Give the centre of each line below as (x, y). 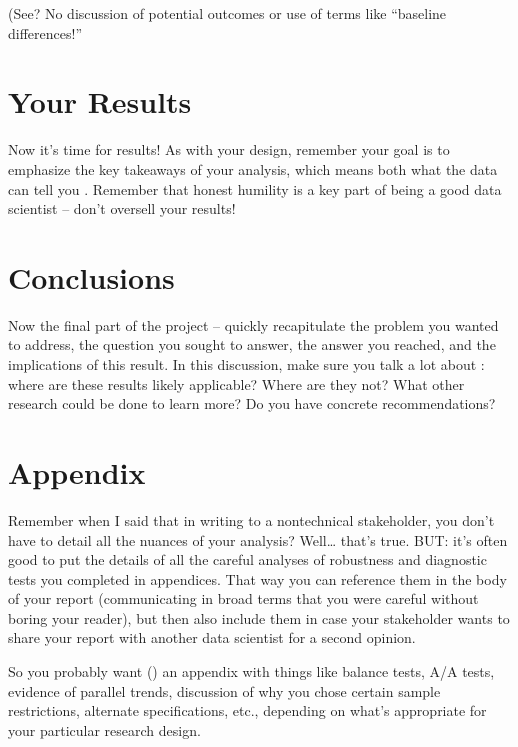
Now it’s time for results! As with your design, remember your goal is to (229, 149)
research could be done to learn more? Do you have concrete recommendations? (252, 403)
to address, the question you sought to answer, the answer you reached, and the (252, 344)
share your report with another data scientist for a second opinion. (212, 637)
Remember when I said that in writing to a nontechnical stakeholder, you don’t (251, 519)
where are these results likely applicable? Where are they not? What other (236, 383)
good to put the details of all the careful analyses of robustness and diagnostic (247, 559)
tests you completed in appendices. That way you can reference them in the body (257, 578)
